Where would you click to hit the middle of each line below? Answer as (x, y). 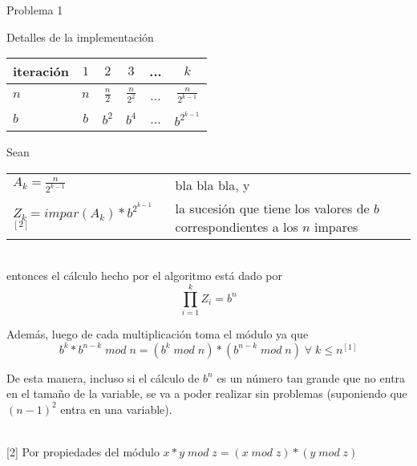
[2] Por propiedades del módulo (83, 452)
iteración (41, 71)
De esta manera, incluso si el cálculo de (103, 377)
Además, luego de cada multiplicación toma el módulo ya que (158, 334)
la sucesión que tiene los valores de (272, 208)
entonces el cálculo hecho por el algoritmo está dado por (145, 276)
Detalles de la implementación (80, 36)
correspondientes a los (237, 226)
